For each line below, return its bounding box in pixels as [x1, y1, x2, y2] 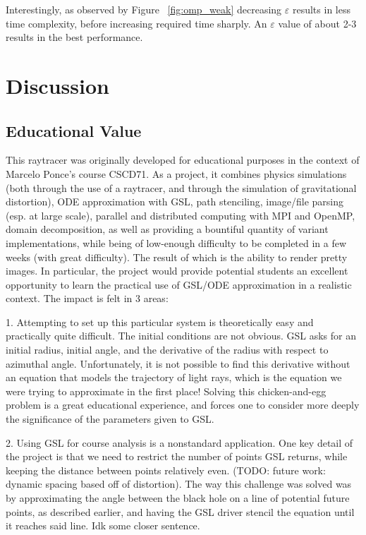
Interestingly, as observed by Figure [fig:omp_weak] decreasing [6, 2, 282, 16]
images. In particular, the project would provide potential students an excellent [6, 263, 348, 278]
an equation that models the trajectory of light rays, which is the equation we [6, 370, 342, 385]
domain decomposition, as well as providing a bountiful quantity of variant [6, 222, 329, 236]
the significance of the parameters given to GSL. [6, 411, 214, 426]
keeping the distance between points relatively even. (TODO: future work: [6, 462, 326, 477]
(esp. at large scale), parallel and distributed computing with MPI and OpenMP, [6, 208, 355, 222]
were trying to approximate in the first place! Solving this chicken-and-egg [6, 383, 327, 398]
